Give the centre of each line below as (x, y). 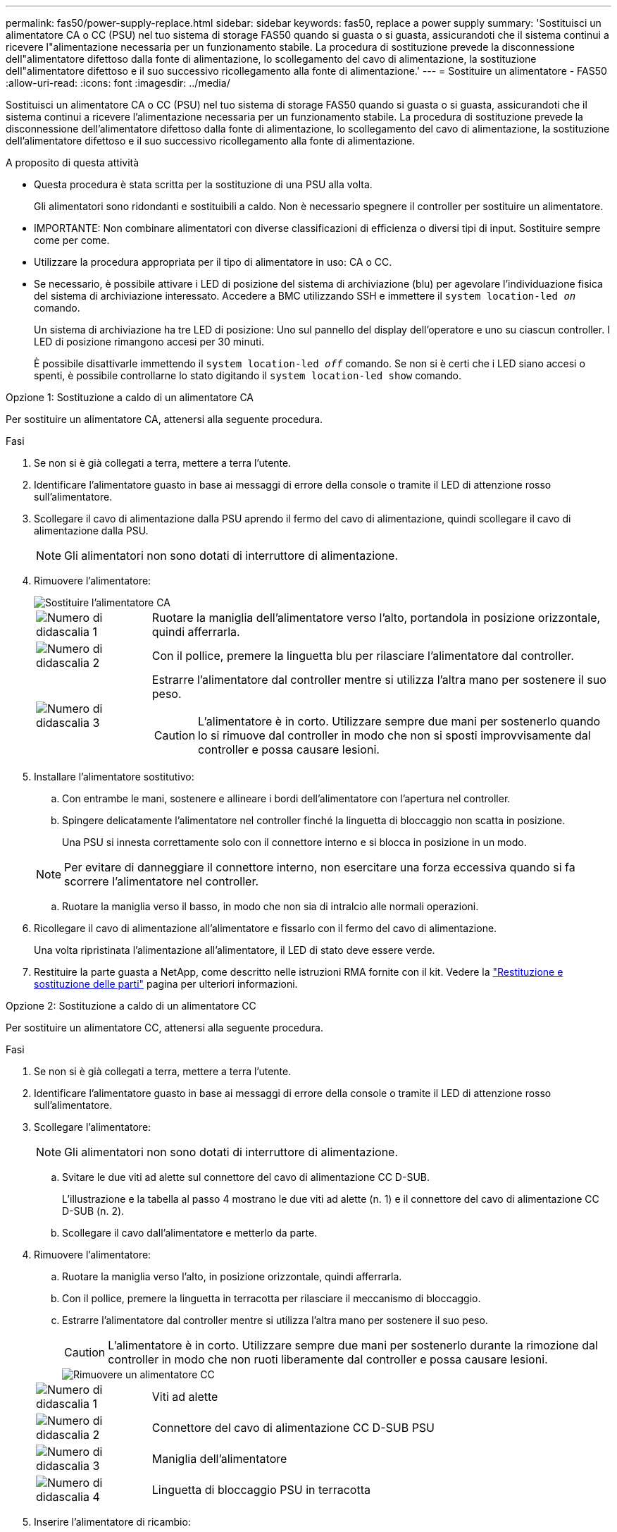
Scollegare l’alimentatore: (93, 1127)
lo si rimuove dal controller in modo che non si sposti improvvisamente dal (394, 735)
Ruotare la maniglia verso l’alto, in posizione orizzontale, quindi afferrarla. (232, 1276)
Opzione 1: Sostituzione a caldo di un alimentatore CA (130, 397)
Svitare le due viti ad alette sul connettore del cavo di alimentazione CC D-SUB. (246, 1177)
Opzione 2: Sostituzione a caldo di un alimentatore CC (131, 1006)
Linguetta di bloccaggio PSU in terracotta (261, 1490)
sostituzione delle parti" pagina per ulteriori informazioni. (166, 984)
